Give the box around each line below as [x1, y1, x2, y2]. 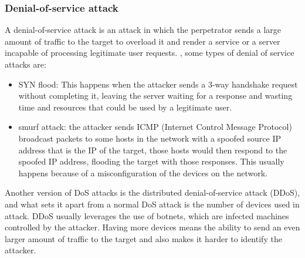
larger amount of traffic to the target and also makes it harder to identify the [5, 232, 282, 244]
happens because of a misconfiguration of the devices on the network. [18, 166, 268, 179]
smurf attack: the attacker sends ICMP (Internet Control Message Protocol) [18, 120, 292, 133]
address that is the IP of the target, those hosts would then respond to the [18, 143, 287, 156]
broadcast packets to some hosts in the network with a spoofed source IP [18, 132, 282, 144]
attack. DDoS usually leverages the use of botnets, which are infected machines [5, 209, 289, 222]
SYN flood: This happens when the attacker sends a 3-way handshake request [18, 78, 298, 90]
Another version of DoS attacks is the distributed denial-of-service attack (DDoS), [5, 186, 300, 199]
